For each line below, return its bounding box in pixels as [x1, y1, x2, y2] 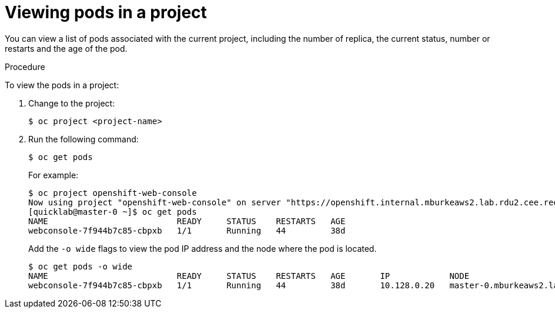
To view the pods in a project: [5, 79, 119, 90]
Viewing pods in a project [5, 2, 207, 22]
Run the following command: [28, 134, 139, 144]
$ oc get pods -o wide [28, 261, 133, 271]
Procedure [5, 61, 45, 72]
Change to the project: [28, 98, 115, 108]
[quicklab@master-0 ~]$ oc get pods [28, 207, 197, 217]
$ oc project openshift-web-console [28, 188, 197, 198]
